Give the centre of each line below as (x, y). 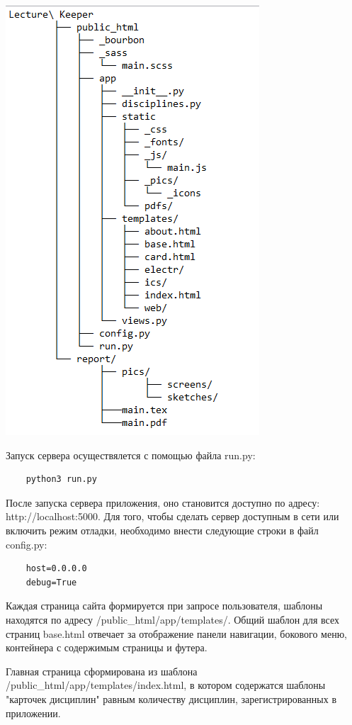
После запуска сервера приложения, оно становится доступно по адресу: (163, 502)
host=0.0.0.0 (56, 569)
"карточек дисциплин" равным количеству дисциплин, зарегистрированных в (171, 698)
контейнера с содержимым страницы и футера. (107, 647)
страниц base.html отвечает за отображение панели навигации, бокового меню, (176, 633)
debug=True (51, 582)
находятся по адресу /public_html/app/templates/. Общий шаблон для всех (172, 619)
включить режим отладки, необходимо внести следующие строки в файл (162, 530)
